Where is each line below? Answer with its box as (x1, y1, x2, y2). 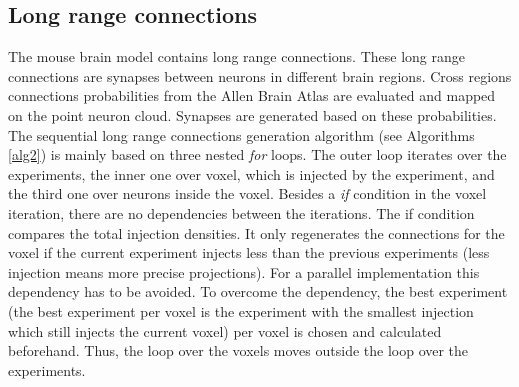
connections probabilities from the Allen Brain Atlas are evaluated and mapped (8, 85, 496, 106)
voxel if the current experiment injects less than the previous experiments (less (8, 242, 490, 263)
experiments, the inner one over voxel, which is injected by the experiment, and (8, 163, 495, 184)
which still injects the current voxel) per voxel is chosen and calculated (8, 320, 442, 341)
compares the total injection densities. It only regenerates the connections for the (8, 222, 505, 243)
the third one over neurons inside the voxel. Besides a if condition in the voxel (8, 183, 487, 204)
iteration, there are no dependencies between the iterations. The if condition (8, 202, 475, 223)
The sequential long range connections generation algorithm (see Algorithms (8, 124, 475, 145)
